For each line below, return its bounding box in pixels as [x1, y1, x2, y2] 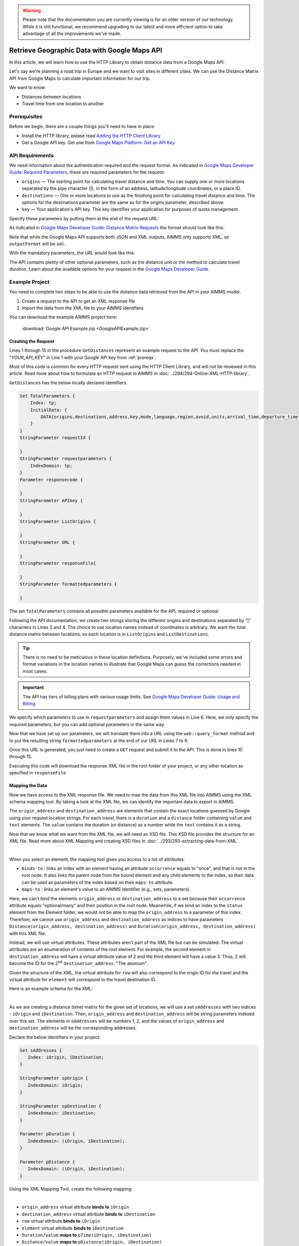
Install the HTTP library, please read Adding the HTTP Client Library [21, 133, 161, 139]
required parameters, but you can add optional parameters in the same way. [9, 721, 165, 727]
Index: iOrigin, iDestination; [27, 1055, 104, 1060]
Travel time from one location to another [21, 101, 105, 107]
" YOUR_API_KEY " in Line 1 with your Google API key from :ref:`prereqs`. [9, 354, 156, 360]
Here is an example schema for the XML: [9, 986, 93, 992]
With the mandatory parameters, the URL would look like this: [9, 250, 136, 256]
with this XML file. [9, 930, 46, 936]
